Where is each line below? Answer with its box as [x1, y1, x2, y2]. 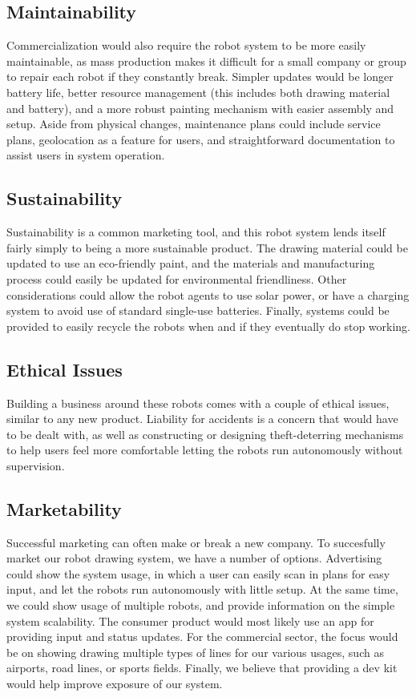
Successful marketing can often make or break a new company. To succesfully [6, 534, 386, 550]
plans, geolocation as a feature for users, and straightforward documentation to [6, 131, 395, 147]
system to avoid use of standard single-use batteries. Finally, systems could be [6, 302, 390, 319]
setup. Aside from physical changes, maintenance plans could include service [6, 115, 381, 132]
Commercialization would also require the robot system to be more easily [6, 37, 366, 54]
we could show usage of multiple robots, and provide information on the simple [6, 597, 395, 614]
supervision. [6, 457, 65, 473]
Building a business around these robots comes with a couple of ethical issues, [6, 394, 390, 411]
